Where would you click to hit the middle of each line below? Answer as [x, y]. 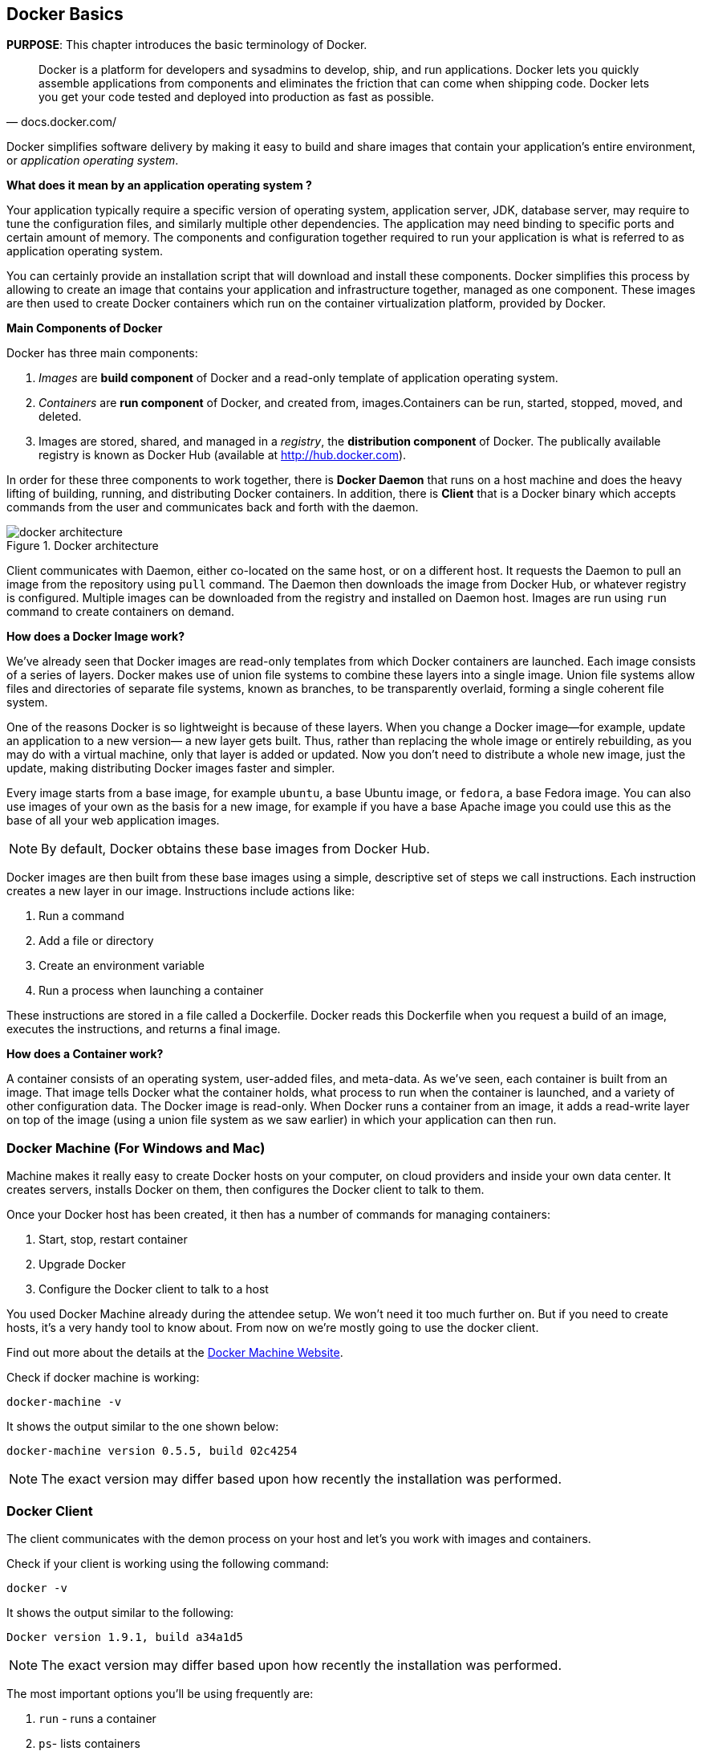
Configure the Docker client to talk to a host [154, 1289]
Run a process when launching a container [151, 991]
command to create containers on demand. [121, 612]
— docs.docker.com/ [61, 122]
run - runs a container [97, 1718]
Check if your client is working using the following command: [168, 1563]
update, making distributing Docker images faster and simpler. [171, 768]
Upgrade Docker [82, 1264]
